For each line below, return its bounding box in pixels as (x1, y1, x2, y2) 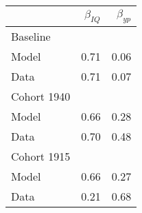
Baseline (11, 28, 51, 45)
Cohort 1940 (11, 88, 71, 105)
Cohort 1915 (11, 148, 71, 165)
